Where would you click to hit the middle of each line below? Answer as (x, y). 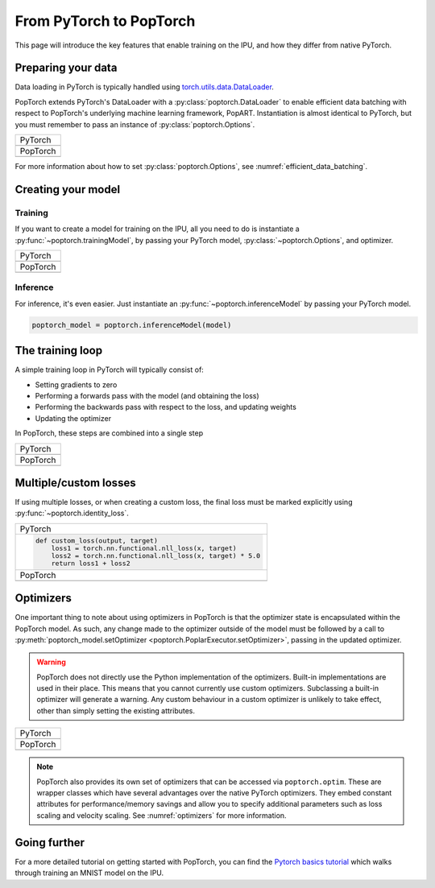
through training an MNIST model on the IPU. (89, 873)
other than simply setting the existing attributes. (116, 710)
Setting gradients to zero (76, 384)
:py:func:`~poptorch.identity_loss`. (72, 513)
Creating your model (68, 189)
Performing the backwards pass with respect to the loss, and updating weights (166, 407)
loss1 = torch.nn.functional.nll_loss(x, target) (144, 548)
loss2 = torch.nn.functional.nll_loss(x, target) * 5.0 (156, 556)
